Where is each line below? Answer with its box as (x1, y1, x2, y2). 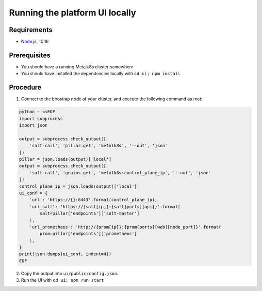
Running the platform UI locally (9, 7, 136, 18)
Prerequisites (9, 51, 50, 59)
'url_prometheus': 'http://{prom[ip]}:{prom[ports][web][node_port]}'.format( (29, 224, 222, 230)
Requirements (9, 26, 53, 34)
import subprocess (19, 116, 63, 121)
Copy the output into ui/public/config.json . (21, 270, 118, 276)
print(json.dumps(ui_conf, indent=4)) (19, 251, 112, 257)
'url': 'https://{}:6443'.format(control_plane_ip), (29, 197, 158, 203)
